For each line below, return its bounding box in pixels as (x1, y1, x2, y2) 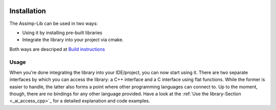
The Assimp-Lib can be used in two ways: (9, 20, 98, 26)
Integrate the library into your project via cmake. (22, 37, 124, 43)
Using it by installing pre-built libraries (22, 30, 102, 36)
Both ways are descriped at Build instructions (9, 46, 105, 52)
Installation (9, 7, 46, 15)
